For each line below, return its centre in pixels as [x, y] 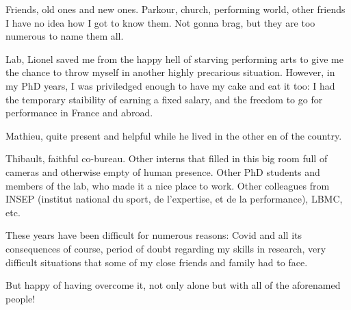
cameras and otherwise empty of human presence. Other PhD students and [163, 171]
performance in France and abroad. [79, 113]
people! [21, 298]
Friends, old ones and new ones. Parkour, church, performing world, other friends [175, 9]
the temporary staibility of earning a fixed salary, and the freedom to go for [164, 99]
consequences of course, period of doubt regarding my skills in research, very [166, 248]
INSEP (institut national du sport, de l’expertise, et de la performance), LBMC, [174, 199]
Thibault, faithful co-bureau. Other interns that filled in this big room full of [167, 158]
